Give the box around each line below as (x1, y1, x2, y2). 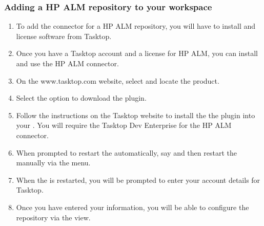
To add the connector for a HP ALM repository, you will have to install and (16, 21, 256, 31)
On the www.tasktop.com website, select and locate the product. (16, 75, 219, 86)
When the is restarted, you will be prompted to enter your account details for (16, 174, 260, 185)
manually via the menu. (16, 157, 91, 168)
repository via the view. (16, 212, 91, 222)
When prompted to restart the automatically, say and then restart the (16, 147, 237, 158)
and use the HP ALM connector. (16, 58, 119, 68)
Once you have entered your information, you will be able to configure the (16, 201, 249, 212)
